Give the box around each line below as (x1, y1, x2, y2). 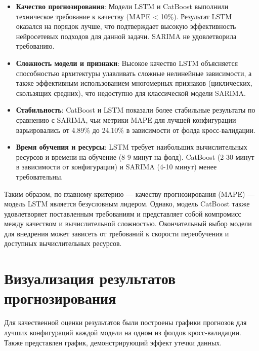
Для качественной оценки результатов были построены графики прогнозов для (4, 317, 247, 328)
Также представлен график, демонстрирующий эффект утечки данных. (4, 337, 222, 347)
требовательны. (16, 171, 63, 182)
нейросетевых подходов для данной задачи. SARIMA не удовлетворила (16, 30, 237, 41)
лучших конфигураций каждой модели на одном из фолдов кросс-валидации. (4, 327, 241, 337)
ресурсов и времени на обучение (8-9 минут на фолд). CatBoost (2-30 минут (16, 151, 254, 162)
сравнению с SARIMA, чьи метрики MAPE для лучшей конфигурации (16, 114, 236, 125)
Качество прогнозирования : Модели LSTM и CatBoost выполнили (16, 1, 229, 11)
